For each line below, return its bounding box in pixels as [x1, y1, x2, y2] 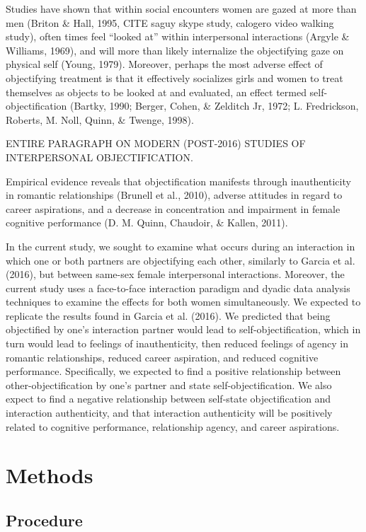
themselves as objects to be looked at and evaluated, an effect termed [6, 84, 307, 99]
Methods [6, 461, 93, 490]
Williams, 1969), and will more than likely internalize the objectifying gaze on [6, 42, 344, 57]
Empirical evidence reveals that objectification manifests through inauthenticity [6, 173, 351, 188]
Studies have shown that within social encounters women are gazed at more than [6, 1, 357, 16]
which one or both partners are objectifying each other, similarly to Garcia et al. [6, 253, 355, 267]
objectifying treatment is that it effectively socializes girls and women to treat [6, 70, 343, 85]
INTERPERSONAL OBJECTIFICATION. [6, 149, 193, 164]
